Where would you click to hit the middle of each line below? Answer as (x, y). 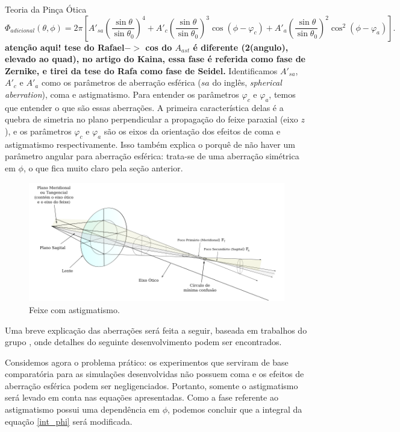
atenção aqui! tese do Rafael (65, 47)
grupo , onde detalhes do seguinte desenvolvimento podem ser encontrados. (143, 342)
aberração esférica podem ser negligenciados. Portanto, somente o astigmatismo (152, 385)
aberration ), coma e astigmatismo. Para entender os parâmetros (122, 94)
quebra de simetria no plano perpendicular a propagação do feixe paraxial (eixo (152, 119)
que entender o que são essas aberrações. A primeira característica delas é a (144, 107)
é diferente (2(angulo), (241, 47)
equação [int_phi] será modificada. (69, 421)
